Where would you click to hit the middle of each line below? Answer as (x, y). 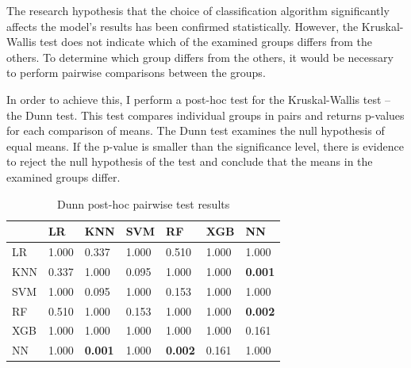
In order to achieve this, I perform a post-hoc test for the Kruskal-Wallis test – (199, 99)
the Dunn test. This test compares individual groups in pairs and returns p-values (205, 115)
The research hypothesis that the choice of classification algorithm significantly (198, 10)
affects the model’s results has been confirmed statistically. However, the (182, 26)
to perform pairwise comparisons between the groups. (136, 73)
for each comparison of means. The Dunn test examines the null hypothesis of (196, 130)
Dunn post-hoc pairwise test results (143, 203)
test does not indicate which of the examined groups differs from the (206, 42)
